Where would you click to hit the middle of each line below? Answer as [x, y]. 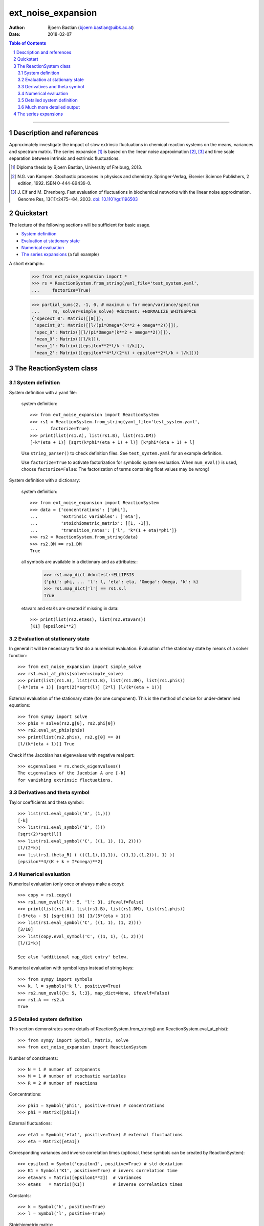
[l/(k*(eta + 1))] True [46, 744]
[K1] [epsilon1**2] [53, 626]
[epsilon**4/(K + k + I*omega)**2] [60, 861]
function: [18, 655]
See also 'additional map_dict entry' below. [73, 957]
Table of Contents [28, 43]
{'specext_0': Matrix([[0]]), [68, 318]
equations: [20, 705]
